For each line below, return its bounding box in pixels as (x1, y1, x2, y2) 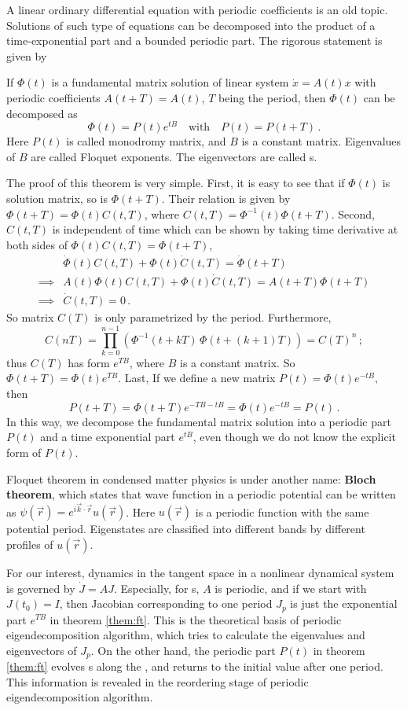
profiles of (6, 535, 53, 552)
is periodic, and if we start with (214, 579, 367, 596)
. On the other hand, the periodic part (90, 642, 276, 658)
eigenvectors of (6, 642, 77, 658)
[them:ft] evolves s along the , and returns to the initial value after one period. (6, 658, 383, 675)
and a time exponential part (40, 429, 175, 445)
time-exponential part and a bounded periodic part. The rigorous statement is (6, 32, 383, 49)
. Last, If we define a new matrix (118, 370, 276, 386)
